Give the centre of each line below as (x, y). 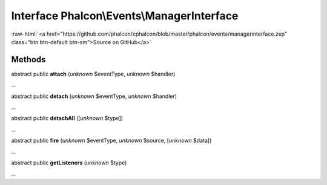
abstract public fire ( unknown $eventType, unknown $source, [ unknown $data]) (111, 141)
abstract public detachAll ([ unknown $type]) (67, 118)
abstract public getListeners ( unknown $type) (69, 163)
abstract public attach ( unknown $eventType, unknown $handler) (93, 74)
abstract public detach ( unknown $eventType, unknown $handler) (94, 96)
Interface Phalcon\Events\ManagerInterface (125, 16)
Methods (28, 60)
